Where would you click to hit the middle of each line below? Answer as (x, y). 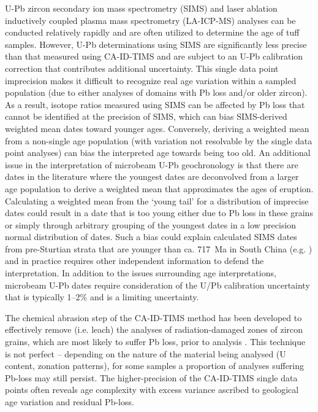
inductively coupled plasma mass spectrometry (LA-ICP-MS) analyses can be (150, 20)
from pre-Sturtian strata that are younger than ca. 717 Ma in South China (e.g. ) (159, 248)
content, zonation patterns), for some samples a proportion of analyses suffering (155, 366)
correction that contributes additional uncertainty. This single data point (142, 68)
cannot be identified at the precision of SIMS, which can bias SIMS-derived (146, 116)
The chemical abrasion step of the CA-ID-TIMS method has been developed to (153, 317)
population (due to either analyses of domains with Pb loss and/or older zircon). (156, 92)
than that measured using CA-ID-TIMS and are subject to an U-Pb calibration (154, 56)
